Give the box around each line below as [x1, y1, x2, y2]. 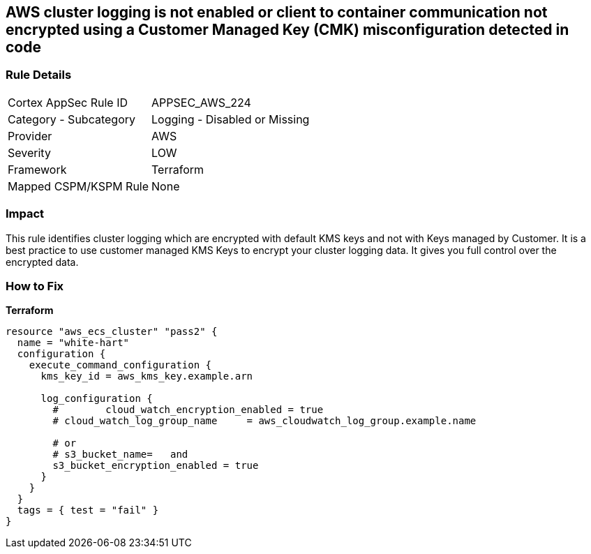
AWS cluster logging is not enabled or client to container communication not [6, 3, 548, 21]
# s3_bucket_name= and [52, 449, 188, 461]
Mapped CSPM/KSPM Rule [8, 179, 149, 193]
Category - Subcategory [8, 112, 135, 126]
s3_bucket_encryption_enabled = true [52, 460, 259, 472]
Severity [8, 145, 51, 160]
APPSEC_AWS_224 [151, 95, 251, 110]
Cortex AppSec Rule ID [8, 95, 128, 110]
